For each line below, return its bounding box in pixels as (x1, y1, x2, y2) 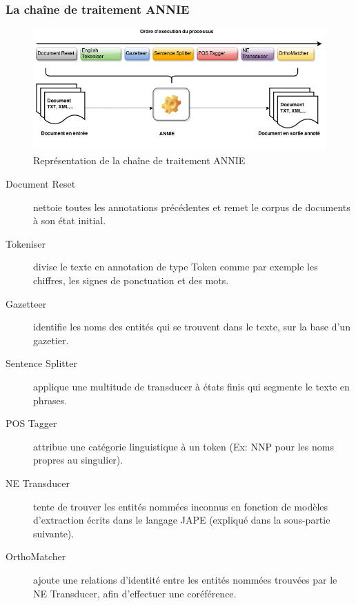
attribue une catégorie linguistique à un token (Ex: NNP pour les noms (33, 439, 334, 453)
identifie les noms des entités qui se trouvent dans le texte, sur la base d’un (33, 319, 350, 334)
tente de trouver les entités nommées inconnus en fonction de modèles (33, 499, 328, 513)
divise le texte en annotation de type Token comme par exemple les (33, 259, 318, 274)
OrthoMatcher (6, 549, 66, 564)
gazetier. (33, 333, 69, 347)
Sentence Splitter (6, 356, 77, 370)
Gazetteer (6, 296, 47, 310)
